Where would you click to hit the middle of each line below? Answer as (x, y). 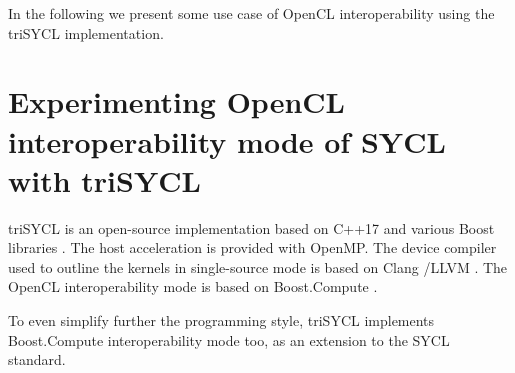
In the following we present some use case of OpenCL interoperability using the (251, 13)
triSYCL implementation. (86, 32)
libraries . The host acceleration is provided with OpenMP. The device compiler (252, 247)
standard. (37, 359)
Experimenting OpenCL (176, 101)
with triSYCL (104, 179)
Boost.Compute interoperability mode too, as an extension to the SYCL (229, 339)
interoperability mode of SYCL (227, 140)
